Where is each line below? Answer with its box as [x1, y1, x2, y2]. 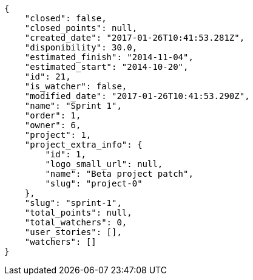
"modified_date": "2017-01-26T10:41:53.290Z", [24, 91, 250, 101]
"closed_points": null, [24, 23, 138, 33]
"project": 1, [24, 130, 92, 140]
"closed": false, [24, 13, 107, 23]
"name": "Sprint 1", [24, 101, 122, 111]
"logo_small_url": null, [45, 159, 163, 169]
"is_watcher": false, [24, 81, 127, 91]
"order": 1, [24, 111, 81, 120]
